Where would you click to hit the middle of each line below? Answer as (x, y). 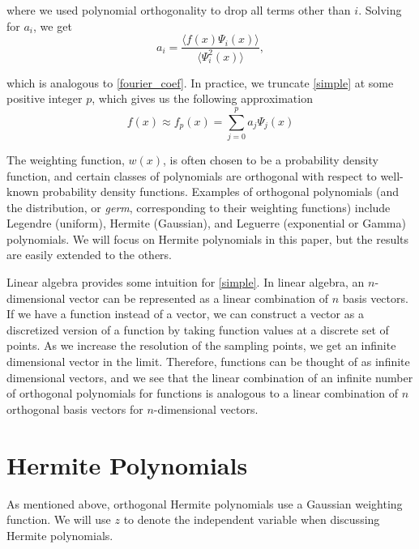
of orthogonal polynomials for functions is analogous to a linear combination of (203, 393)
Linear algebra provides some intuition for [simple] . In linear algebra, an (186, 282)
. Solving (380, 10)
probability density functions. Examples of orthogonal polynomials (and (221, 192)
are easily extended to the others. (89, 255)
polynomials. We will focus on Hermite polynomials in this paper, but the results (208, 238)
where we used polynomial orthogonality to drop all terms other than (179, 10)
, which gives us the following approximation (202, 98)
